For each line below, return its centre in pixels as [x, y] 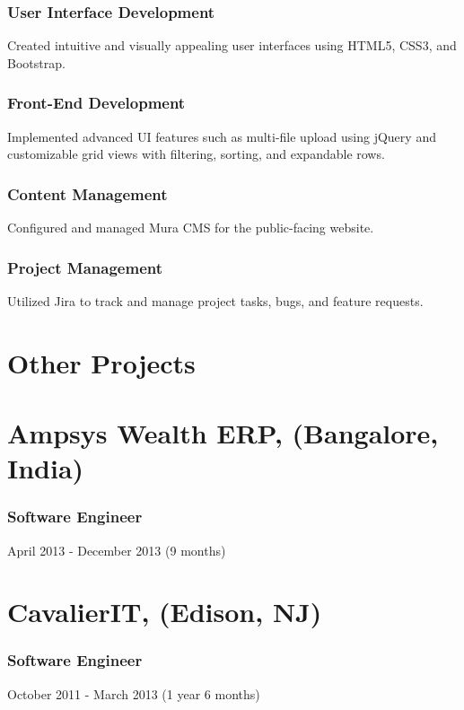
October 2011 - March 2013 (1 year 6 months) [134, 693]
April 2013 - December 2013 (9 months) [117, 550]
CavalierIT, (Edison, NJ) [165, 612]
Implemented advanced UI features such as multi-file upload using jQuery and [222, 136]
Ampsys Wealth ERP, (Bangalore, [223, 433]
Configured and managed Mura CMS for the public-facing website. [191, 228]
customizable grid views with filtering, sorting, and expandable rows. [196, 154]
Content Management [88, 193]
